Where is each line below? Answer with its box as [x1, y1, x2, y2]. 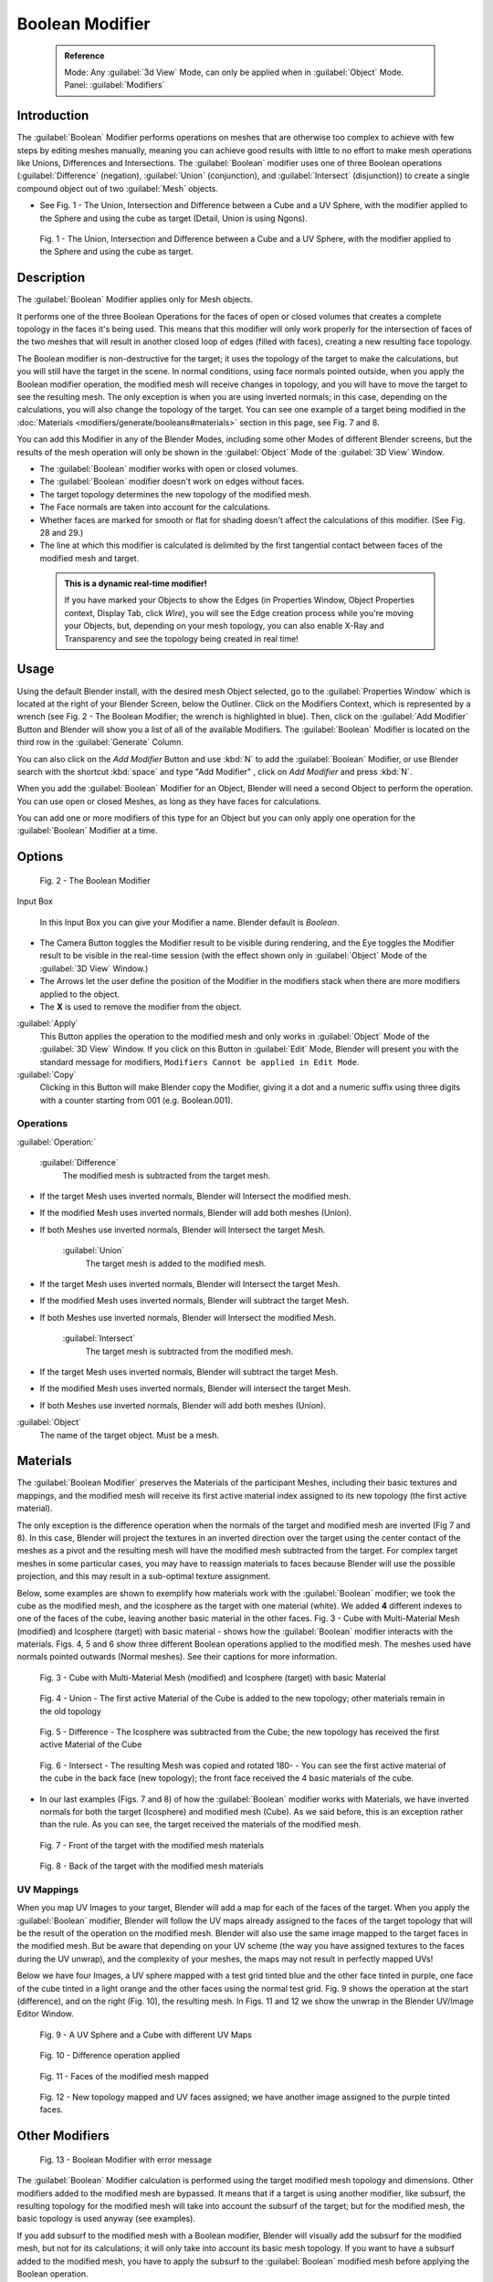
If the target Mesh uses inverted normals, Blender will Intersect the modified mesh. [39, 1191, 351, 1202]
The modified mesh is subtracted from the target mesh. [62, 1169, 271, 1181]
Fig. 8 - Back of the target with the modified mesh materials [39, 1860, 264, 1871]
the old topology [39, 1705, 102, 1716]
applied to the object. [39, 989, 121, 1000]
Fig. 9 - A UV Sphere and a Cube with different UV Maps [39, 2029, 253, 2040]
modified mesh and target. [39, 552, 140, 563]
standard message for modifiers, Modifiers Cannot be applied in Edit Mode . [39, 1056, 360, 1067]
